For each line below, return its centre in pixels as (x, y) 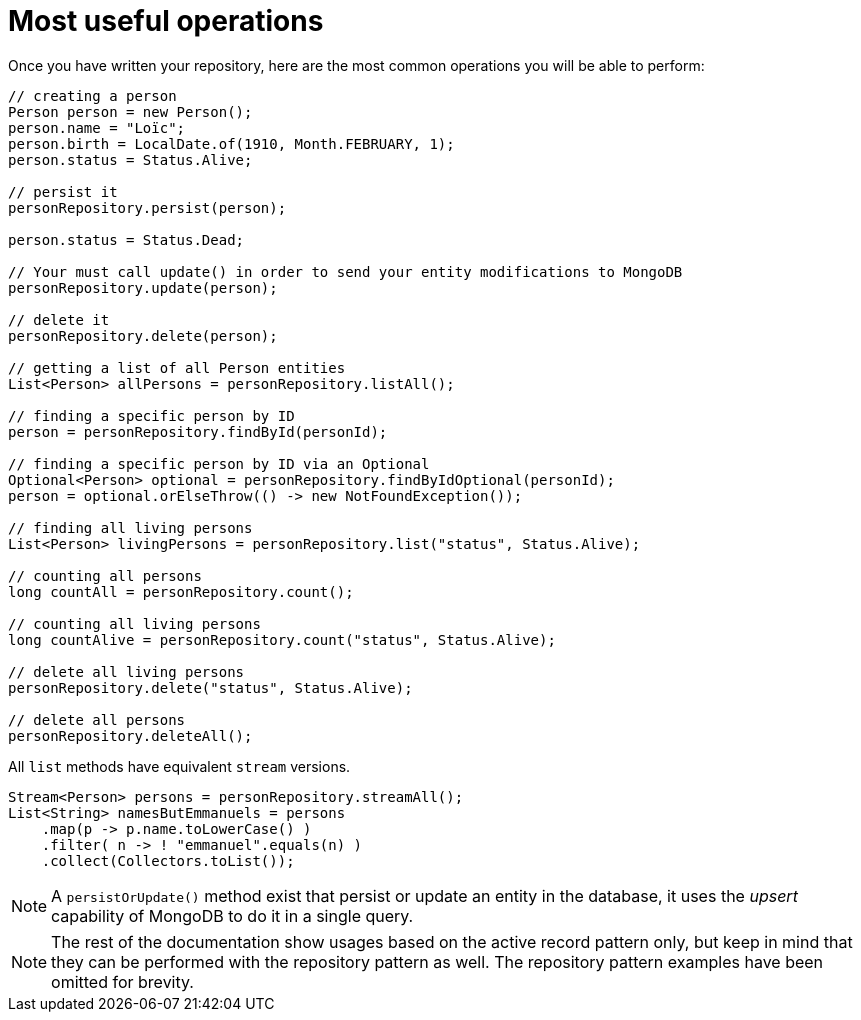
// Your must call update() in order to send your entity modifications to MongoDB (345, 271)
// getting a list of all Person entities (177, 367)
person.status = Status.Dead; (126, 239)
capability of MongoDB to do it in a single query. (232, 915)
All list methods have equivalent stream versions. (179, 766)
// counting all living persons (134, 623)
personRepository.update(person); (143, 287)
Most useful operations (166, 21)
